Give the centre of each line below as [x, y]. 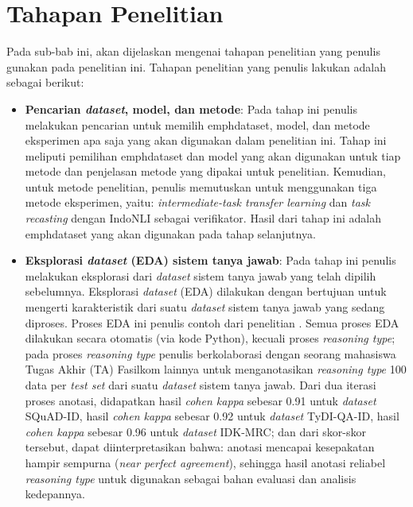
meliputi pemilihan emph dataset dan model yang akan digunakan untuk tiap [213, 155]
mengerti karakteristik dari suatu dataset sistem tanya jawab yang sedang [205, 307]
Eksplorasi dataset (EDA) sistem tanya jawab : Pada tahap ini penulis [210, 260]
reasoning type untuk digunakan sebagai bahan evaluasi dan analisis [191, 478]
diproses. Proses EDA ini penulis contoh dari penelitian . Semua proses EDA [212, 322]
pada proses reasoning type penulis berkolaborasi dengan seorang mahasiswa [210, 353]
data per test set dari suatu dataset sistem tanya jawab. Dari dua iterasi [201, 385]
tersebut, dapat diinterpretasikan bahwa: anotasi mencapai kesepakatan [200, 447]
